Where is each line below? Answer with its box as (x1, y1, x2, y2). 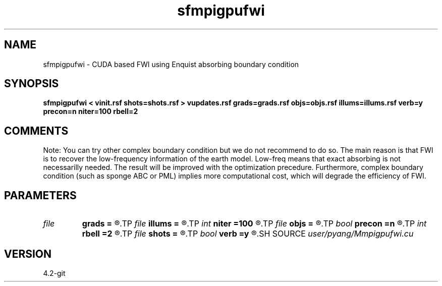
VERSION (4, 247, 52, 260)
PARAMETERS (4, 189, 77, 202)
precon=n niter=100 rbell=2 (43, 107, 138, 116)
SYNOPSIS (4, 77, 59, 90)
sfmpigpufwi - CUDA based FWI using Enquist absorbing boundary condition (43, 60, 299, 69)
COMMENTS (4, 124, 69, 137)
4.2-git (43, 268, 66, 277)
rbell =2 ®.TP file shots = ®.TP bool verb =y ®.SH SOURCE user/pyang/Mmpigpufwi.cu (82, 228, 414, 239)
